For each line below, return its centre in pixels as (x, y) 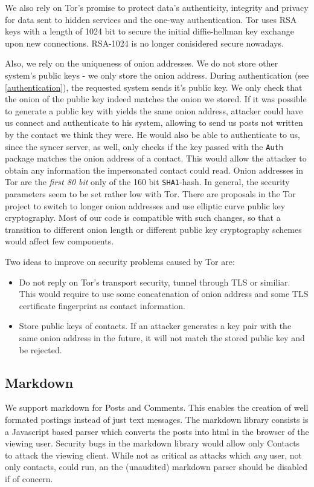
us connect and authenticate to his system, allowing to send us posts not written (154, 123)
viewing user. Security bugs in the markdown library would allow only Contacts (152, 443)
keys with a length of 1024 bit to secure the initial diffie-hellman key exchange (149, 31)
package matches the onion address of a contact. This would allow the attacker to (156, 158)
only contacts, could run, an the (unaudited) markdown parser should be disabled (156, 467)
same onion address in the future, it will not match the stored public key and (162, 337)
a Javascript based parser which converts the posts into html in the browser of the (157, 431)
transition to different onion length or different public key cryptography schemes (153, 229)
